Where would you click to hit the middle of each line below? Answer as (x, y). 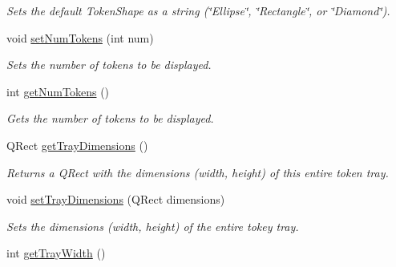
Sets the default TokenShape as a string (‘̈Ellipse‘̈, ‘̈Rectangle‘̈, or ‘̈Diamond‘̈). (198, 10)
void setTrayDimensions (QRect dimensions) (116, 199)
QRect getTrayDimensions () (77, 145)
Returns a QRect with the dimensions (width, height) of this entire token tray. (198, 172)
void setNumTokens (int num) (80, 37)
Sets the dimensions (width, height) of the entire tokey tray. (153, 226)
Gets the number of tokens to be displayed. (110, 118)
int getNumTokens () (58, 91)
